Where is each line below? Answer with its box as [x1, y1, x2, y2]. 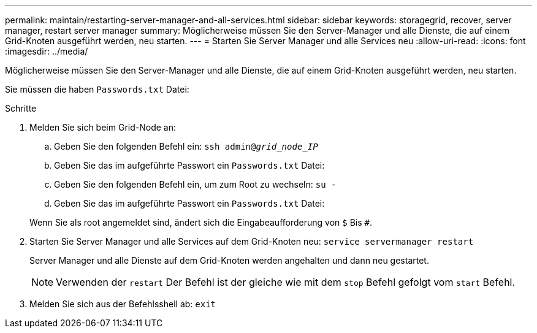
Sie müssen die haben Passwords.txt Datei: [5, 84, 189, 94]
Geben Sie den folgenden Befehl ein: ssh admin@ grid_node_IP [54, 141, 318, 151]
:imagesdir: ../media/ [5, 46, 88, 56]
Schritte [5, 103, 37, 113]
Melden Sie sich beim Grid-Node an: [29, 122, 176, 132]
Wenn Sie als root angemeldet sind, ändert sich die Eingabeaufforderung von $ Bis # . [29, 217, 372, 228]
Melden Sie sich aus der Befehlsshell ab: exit [29, 299, 216, 309]
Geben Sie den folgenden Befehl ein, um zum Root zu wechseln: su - [54, 179, 337, 189]
